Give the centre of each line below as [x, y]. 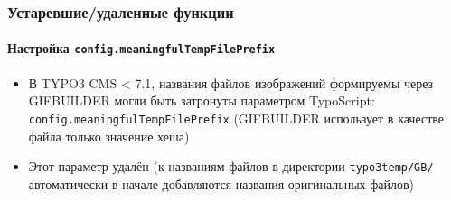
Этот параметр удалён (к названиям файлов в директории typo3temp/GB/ [231, 166]
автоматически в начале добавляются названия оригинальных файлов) [221, 183]
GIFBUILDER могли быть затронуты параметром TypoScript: [202, 100]
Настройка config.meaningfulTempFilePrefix [141, 48]
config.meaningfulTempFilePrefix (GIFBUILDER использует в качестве [236, 118]
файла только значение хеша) [109, 136]
